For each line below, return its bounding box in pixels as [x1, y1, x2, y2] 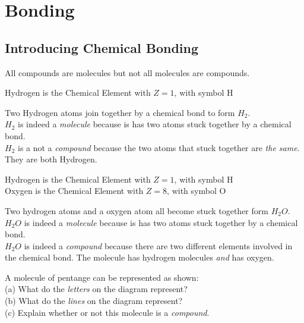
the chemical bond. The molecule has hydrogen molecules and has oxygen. [5, 251, 274, 264]
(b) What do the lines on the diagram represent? [5, 294, 183, 307]
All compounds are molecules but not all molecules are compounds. [5, 66, 250, 79]
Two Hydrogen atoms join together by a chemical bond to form [5, 106, 235, 118]
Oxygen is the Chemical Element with [5, 184, 144, 197]
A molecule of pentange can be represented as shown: [5, 271, 199, 283]
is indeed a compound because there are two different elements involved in [24, 239, 293, 252]
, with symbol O [167, 184, 226, 197]
